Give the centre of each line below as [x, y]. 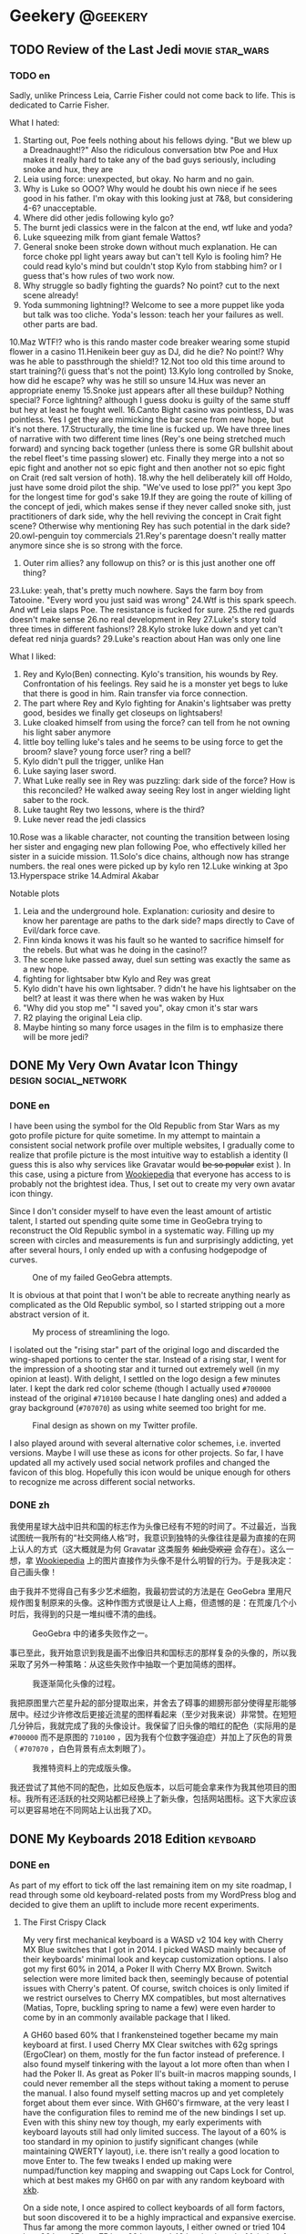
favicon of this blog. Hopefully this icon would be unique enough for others [150, 1472]
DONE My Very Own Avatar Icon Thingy [124, 1066]
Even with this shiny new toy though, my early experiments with [142, 2122]
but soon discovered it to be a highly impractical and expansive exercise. [159, 2217]
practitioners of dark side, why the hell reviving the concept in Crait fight [146, 516]
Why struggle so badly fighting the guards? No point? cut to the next [151, 285]
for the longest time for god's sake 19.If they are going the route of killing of [151, 497]
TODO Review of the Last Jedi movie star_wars [139, 50]
